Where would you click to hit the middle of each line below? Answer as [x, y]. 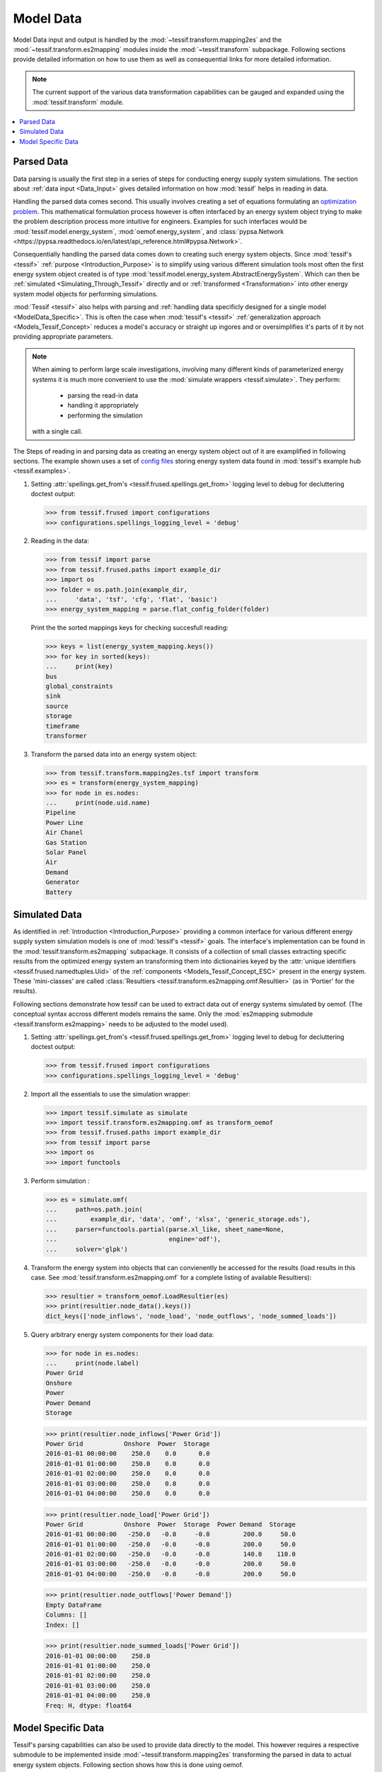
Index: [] [63, 1625]
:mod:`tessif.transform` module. [78, 102]
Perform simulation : [60, 1181]
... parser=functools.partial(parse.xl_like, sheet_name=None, [165, 1229]
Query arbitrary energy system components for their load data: [122, 1334]
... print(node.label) [92, 1363]
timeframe [63, 726]
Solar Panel [66, 852]
